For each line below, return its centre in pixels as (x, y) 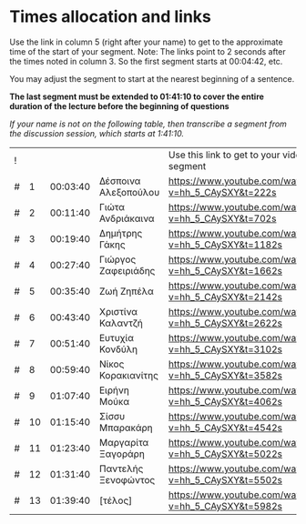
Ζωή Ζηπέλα (127, 291)
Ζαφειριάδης (127, 270)
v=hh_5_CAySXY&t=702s (222, 218)
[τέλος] (116, 500)
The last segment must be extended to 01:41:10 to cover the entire (137, 96)
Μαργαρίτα (124, 442)
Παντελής (121, 469)
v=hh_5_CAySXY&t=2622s (225, 323)
